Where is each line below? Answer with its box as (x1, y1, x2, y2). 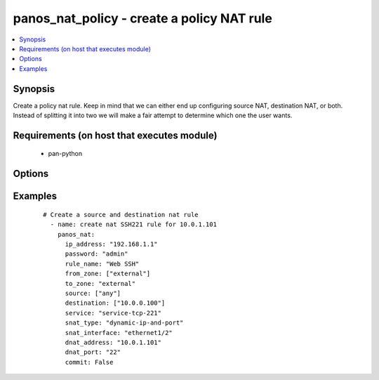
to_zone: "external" (65, 280, 136, 287)
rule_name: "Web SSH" (65, 260, 140, 268)
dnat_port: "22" (65, 348, 121, 356)
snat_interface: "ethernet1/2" (65, 329, 173, 336)
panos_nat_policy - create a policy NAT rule (13, 11, 273, 26)
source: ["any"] (65, 289, 121, 297)
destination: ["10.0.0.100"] (65, 299, 166, 307)
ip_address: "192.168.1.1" (65, 240, 158, 249)
